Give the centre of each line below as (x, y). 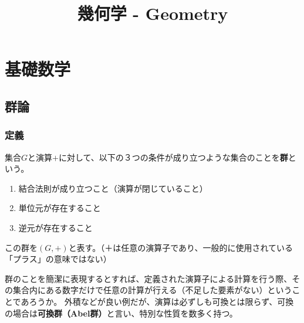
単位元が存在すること (60, 208)
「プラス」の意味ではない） (58, 259)
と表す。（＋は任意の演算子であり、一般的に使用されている (181, 247)
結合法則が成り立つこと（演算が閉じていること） (113, 188)
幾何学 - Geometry (153, 13)
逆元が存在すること (55, 227)
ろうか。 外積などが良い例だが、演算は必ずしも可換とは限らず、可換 (161, 301)
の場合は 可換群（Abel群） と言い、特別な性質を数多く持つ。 (121, 313)
